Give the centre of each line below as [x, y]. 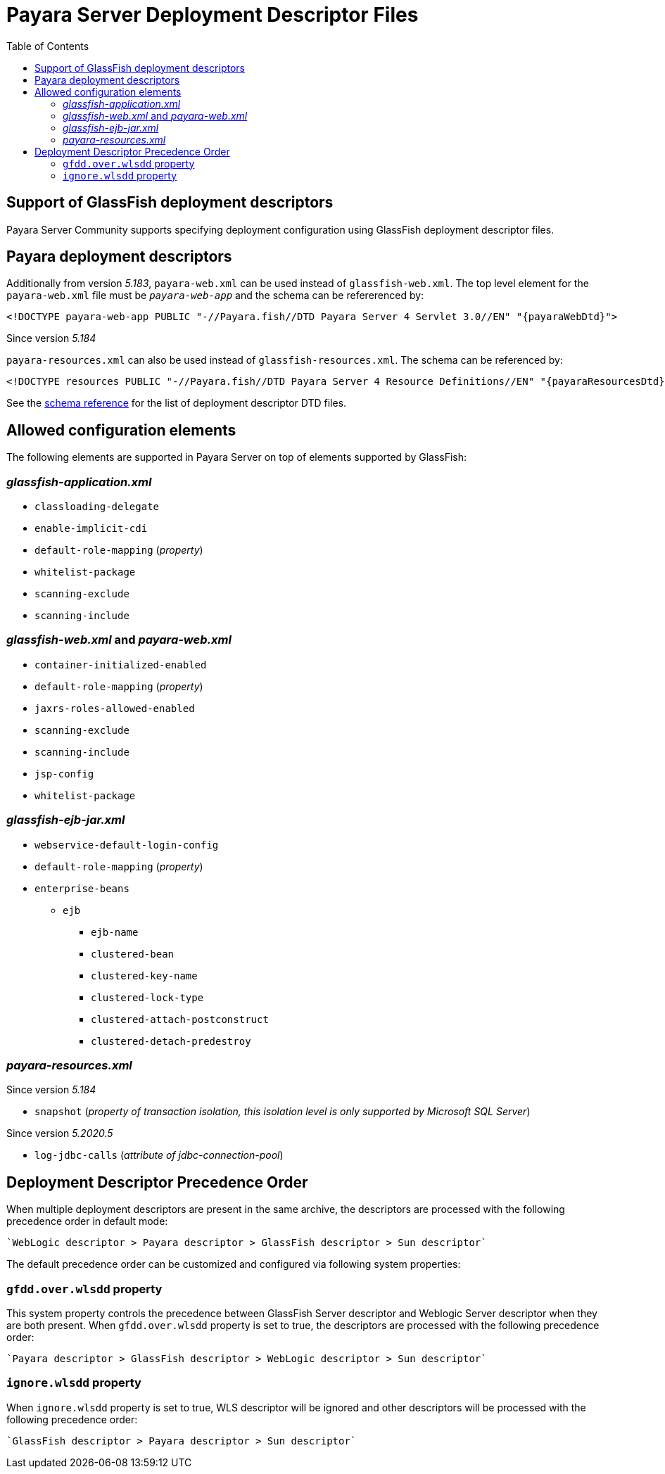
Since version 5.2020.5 [60, 1133]
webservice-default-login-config [127, 845]
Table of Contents [48, 46]
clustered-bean [133, 954]
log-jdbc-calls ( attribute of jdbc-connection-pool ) [159, 1155]
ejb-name [115, 932]
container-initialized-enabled [121, 665]
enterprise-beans [82, 888]
